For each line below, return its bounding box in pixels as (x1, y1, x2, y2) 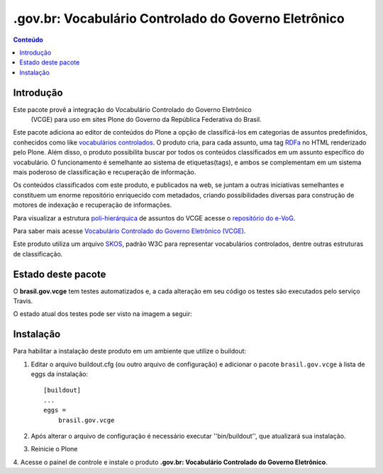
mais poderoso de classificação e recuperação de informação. (13, 167, 196, 176)
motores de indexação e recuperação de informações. (13, 201, 172, 209)
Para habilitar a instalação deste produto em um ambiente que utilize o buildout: (13, 347, 247, 356)
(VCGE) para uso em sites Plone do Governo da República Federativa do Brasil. (30, 115, 262, 124)
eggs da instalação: (30, 370, 89, 378)
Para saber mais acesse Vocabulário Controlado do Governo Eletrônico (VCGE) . (13, 227, 246, 235)
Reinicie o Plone (30, 445, 78, 453)
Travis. (13, 297, 33, 305)
